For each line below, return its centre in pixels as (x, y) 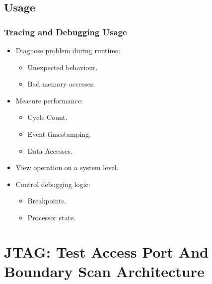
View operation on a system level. (67, 167)
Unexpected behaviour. (63, 67)
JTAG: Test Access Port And (106, 251)
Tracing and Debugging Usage (66, 32)
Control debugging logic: (53, 184)
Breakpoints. (47, 201)
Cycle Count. (47, 117)
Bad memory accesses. (61, 84)
